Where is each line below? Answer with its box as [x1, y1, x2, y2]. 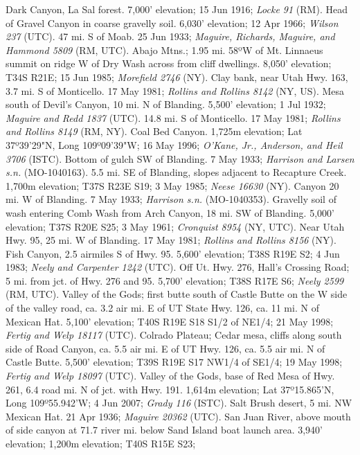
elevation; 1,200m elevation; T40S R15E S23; [6, 436, 196, 450]
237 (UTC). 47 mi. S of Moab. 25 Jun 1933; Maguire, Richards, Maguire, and [6, 29, 335, 44]
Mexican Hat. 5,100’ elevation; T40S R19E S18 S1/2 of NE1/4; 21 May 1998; [6, 314, 334, 328]
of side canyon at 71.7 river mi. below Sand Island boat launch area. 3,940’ [6, 422, 323, 437]
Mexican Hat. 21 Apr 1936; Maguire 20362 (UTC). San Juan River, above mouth [6, 409, 351, 423]
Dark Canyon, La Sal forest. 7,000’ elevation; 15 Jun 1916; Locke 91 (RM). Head [6, 2, 348, 16]
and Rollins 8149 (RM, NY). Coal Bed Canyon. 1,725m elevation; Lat [6, 124, 303, 139]
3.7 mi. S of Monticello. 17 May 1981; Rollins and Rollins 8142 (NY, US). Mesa [6, 83, 345, 98]
